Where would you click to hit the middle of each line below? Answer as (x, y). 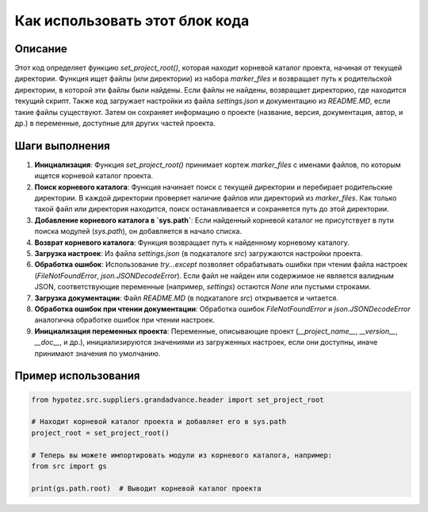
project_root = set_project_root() (100, 433)
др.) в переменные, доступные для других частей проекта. (115, 124)
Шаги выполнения (62, 145)
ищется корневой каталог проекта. (94, 176)
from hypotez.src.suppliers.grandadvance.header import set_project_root (178, 399)
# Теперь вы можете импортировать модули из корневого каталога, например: (182, 455)
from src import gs (69, 466)
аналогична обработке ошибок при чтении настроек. (125, 320)
